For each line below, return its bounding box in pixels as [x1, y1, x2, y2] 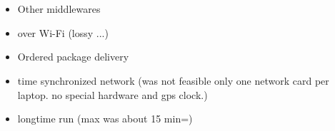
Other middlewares [17, 1, 101, 16]
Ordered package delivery [17, 49, 129, 64]
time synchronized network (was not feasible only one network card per [17, 73, 329, 88]
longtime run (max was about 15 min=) [17, 111, 193, 126]
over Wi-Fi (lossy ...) [17, 25, 109, 40]
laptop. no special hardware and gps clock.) [17, 87, 208, 102]
